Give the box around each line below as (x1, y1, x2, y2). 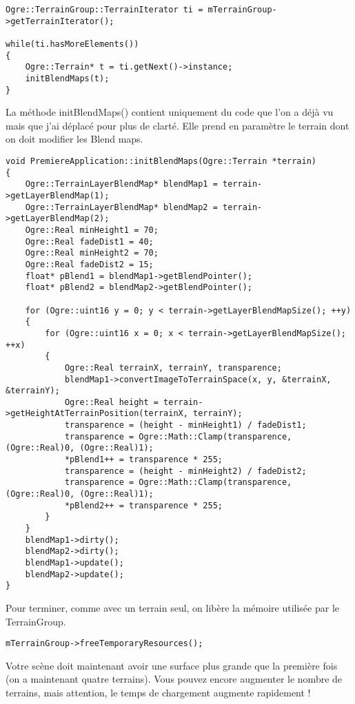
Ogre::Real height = (64, 397, 159, 407)
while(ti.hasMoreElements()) (6, 39, 139, 49)
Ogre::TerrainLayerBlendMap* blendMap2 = (25, 202, 218, 212)
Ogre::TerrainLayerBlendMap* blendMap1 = (25, 179, 218, 189)
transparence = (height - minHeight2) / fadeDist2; (64, 466, 307, 476)
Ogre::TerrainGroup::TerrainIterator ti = (6, 5, 203, 14)
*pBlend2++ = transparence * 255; (64, 500, 223, 510)
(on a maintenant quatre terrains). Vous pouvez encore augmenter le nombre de (6, 672, 343, 686)
